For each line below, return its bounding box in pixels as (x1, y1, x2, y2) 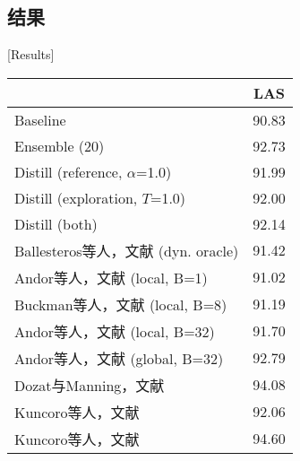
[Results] (7, 45, 55, 64)
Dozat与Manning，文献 (14, 374, 165, 396)
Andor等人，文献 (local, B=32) (14, 320, 215, 342)
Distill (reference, (14, 161, 123, 182)
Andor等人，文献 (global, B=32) (14, 347, 224, 369)
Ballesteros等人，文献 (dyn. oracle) (14, 239, 239, 261)
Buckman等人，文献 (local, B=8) (14, 293, 227, 315)
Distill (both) (14, 213, 98, 234)
